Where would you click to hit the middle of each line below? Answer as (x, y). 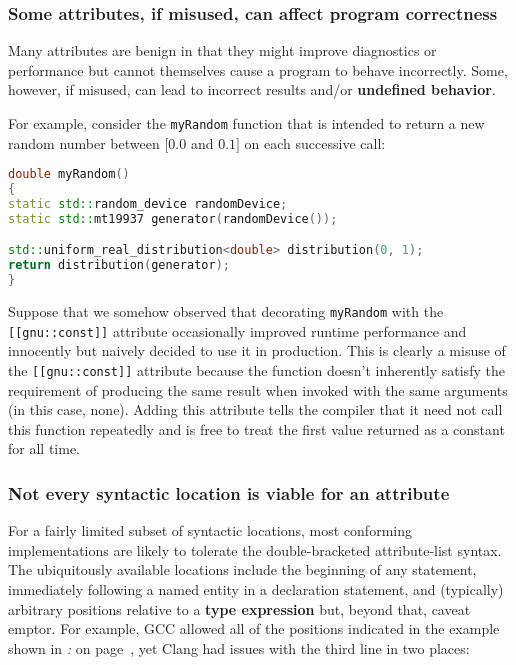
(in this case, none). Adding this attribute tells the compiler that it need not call (255, 409)
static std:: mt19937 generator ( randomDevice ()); (173, 218)
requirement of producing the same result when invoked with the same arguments (258, 389)
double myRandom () (69, 174)
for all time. (44, 448)
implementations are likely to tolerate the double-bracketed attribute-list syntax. (255, 549)
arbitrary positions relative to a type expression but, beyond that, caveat (239, 608)
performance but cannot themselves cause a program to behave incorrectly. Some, (258, 69)
